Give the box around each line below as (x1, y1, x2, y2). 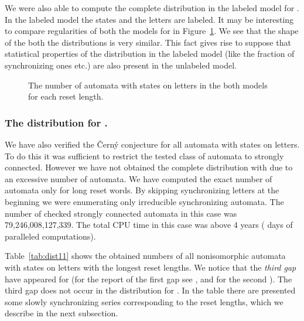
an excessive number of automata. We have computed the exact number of (5, 172, 272, 185)
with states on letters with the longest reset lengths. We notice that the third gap (5, 261, 296, 273)
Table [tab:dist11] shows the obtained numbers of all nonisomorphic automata (5, 250, 286, 262)
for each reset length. (28, 90, 104, 103)
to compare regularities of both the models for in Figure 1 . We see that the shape (5, 25, 299, 37)
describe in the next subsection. (5, 307, 118, 319)
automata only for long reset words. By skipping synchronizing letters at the (5, 184, 279, 196)
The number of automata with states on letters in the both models (28, 78, 268, 91)
